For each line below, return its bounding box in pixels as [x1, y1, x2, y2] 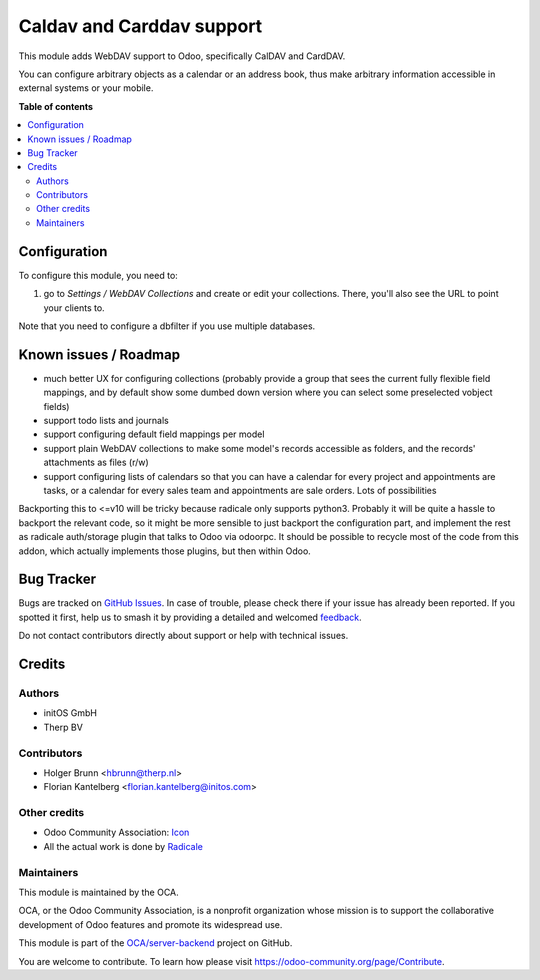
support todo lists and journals [43, 415, 170, 426]
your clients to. [43, 301, 105, 314]
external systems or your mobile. [18, 82, 154, 94]
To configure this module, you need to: [18, 269, 179, 281]
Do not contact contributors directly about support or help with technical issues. [18, 630, 349, 642]
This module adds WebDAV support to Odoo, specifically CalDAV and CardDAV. [18, 50, 346, 62]
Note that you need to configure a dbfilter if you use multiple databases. [18, 320, 316, 332]
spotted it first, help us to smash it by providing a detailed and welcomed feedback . [18, 611, 362, 623]
